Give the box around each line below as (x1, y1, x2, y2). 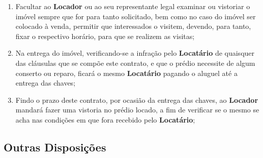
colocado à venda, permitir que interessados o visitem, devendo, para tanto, (15, 21, 251, 31)
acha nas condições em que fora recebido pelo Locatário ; (15, 114, 195, 125)
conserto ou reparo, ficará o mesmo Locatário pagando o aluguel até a (15, 67, 238, 78)
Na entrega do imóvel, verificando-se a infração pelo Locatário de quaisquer (15, 48, 255, 58)
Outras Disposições (4, 139, 106, 154)
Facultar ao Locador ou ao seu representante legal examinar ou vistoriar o (15, 1, 250, 11)
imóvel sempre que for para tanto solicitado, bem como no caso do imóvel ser (15, 11, 256, 21)
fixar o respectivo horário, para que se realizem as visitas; (15, 30, 195, 41)
